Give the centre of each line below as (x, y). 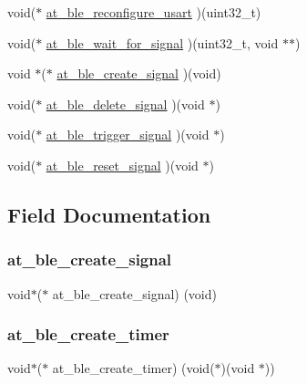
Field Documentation (109, 214)
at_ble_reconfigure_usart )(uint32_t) (153, 12)
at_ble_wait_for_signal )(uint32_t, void (162, 42)
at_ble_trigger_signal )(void (128, 135)
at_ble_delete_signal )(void (125, 104)
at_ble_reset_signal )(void (122, 165)
